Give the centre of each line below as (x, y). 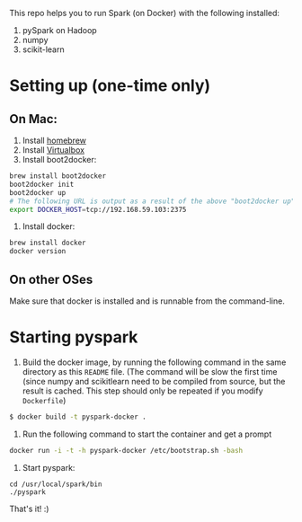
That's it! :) (29, 509)
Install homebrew (54, 140)
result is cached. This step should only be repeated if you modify (142, 391)
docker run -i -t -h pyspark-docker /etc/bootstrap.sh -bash (126, 450)
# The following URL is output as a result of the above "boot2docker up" (152, 201)
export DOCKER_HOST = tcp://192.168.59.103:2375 (98, 209)
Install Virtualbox (53, 150)
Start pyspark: (49, 467)
